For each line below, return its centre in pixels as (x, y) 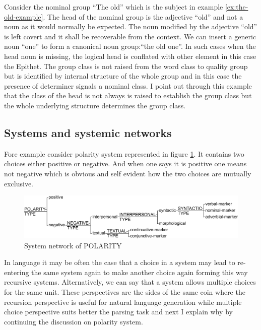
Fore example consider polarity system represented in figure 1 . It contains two (124, 153)
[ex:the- (237, 7)
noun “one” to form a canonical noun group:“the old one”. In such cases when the (130, 46)
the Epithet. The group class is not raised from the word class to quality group (126, 66)
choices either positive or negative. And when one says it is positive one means (125, 163)
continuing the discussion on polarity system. (74, 321)
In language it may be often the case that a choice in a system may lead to (120, 262)
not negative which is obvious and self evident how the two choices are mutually (128, 173)
